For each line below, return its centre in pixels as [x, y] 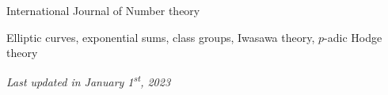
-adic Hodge [353, 37]
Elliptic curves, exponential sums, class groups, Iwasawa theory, [161, 37]
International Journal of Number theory [103, 10]
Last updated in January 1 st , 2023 [89, 81]
